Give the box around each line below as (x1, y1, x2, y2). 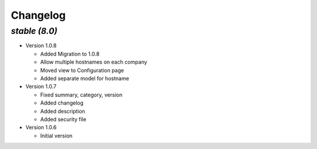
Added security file (40, 116, 86, 123)
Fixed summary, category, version (40, 91, 123, 98)
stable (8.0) (11, 26, 58, 36)
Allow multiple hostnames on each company (40, 58, 147, 65)
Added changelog (40, 99, 84, 106)
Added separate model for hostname (40, 75, 129, 82)
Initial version (40, 132, 73, 139)
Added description (40, 108, 85, 115)
